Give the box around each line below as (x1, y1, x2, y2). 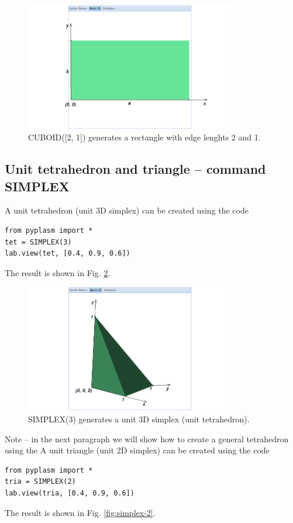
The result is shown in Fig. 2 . (5, 266, 111, 278)
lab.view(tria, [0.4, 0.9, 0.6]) (5, 489, 135, 498)
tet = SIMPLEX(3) (5, 238, 72, 246)
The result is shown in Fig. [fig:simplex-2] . (5, 506, 156, 518)
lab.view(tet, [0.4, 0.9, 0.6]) (5, 249, 130, 258)
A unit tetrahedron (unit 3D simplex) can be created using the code (5, 204, 249, 216)
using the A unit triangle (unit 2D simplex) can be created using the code (5, 444, 270, 456)
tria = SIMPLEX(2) (5, 477, 76, 486)
